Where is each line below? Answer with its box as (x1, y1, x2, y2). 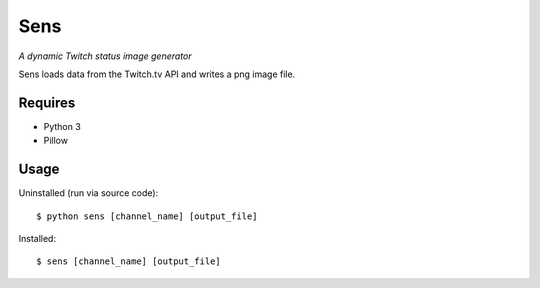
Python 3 (43, 120, 82, 132)
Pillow (43, 135, 69, 147)
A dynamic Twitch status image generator (18, 50, 192, 62)
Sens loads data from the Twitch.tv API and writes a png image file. (18, 68, 296, 80)
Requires (18, 94, 76, 111)
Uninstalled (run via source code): (18, 187, 159, 199)
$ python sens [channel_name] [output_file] (36, 210, 259, 222)
